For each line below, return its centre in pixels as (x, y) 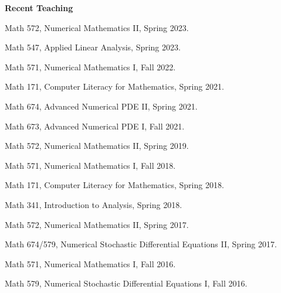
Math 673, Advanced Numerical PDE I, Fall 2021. (95, 126)
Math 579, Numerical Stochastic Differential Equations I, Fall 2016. (126, 283)
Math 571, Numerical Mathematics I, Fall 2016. (90, 263)
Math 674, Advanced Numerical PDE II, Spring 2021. (101, 106)
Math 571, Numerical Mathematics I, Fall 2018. (90, 165)
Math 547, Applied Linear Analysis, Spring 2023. (93, 47)
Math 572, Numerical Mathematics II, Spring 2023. (97, 27)
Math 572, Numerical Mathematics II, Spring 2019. (97, 146)
